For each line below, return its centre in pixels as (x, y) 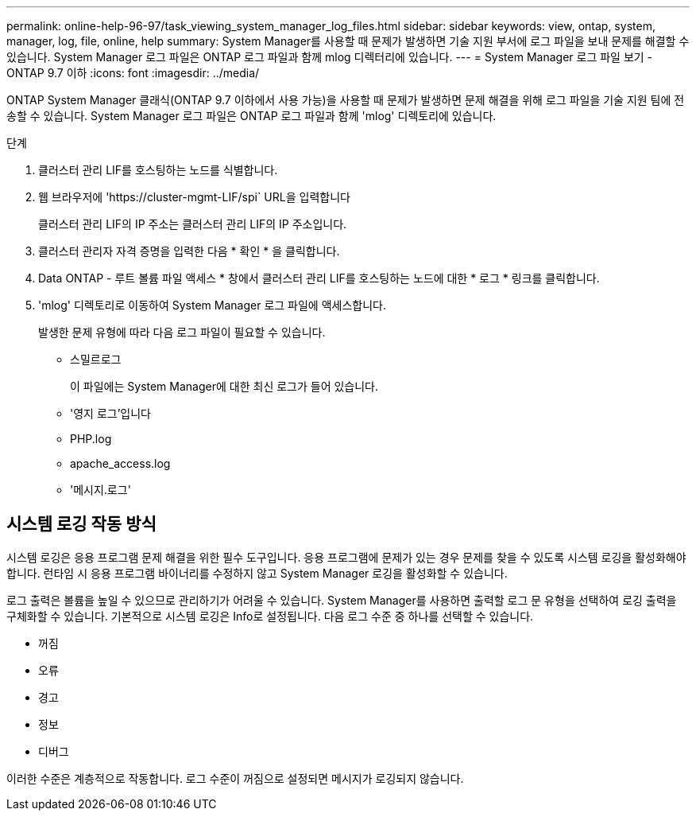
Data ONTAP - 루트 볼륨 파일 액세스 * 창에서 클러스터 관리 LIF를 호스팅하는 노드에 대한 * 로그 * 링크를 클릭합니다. (319, 278)
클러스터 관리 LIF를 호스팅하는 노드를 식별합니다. (158, 170)
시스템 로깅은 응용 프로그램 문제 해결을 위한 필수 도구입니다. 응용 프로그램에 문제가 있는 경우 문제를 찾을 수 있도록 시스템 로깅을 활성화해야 (346, 557)
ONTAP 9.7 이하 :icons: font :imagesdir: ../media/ (133, 73)
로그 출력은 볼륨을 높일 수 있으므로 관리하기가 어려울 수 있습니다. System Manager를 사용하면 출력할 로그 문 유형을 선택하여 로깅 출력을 (342, 600)
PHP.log (91, 439)
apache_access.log (120, 463)
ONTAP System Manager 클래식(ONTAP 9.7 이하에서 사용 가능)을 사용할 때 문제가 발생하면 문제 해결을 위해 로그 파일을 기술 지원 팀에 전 (346, 100)
